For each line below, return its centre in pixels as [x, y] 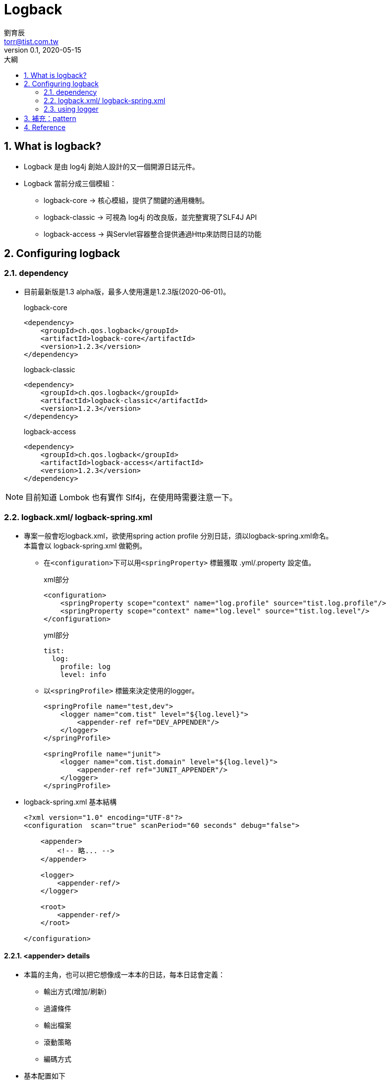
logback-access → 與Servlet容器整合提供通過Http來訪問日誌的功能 [153, 234]
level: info [83, 674]
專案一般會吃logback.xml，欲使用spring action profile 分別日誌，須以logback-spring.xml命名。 [178, 536]
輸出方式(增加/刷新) [75, 991]
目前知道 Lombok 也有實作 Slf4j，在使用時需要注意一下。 [131, 497]
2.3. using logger [71, 109]
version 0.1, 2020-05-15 [43, 50]
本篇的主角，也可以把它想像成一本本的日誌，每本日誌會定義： [124, 974]
